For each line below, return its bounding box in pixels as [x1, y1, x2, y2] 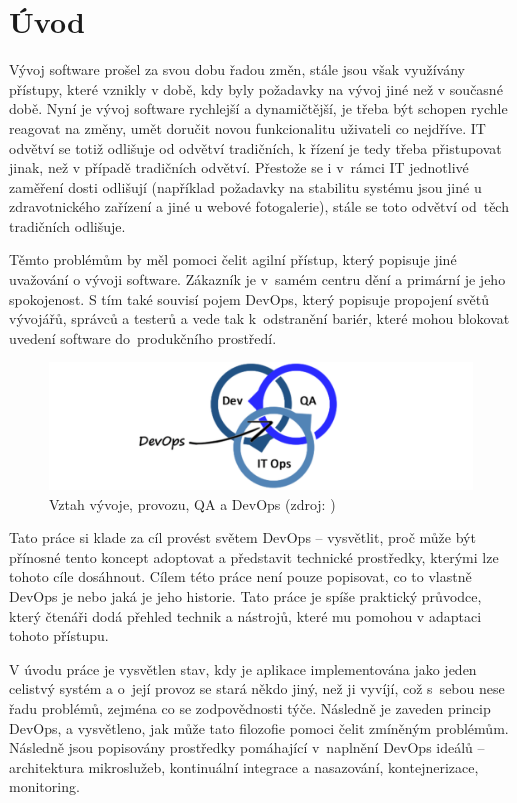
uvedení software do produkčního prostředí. [9, 327, 277, 348]
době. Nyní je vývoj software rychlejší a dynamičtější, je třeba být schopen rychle [9, 98, 508, 119]
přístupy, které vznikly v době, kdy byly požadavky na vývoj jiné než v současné [9, 78, 503, 99]
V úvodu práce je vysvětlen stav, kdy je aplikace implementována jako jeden [9, 658, 477, 679]
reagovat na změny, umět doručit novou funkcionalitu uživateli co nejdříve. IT [9, 117, 486, 138]
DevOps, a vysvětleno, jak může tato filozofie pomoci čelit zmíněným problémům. [9, 717, 509, 738]
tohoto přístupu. [9, 625, 109, 646]
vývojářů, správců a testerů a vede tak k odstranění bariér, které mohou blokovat [9, 308, 510, 329]
